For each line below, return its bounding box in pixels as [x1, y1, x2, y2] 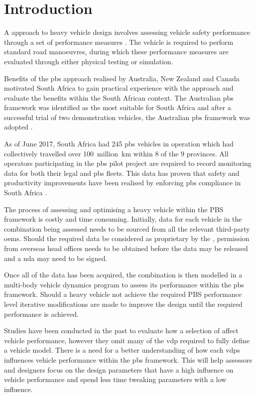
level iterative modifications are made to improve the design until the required [4, 298, 243, 309]
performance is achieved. [4, 308, 79, 319]
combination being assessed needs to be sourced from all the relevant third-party [4, 223, 250, 234]
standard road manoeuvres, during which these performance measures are [4, 46, 229, 57]
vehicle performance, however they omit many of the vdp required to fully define [4, 335, 250, 345]
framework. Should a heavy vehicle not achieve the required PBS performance [4, 289, 242, 299]
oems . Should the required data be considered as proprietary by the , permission [4, 233, 250, 244]
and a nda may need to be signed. [4, 253, 108, 263]
